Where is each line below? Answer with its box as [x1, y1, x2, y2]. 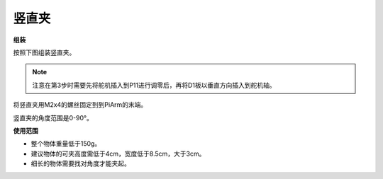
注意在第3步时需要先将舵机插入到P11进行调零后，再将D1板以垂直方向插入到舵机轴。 [32, 81, 276, 89]
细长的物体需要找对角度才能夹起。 [30, 159, 131, 168]
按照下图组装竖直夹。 [13, 48, 76, 57]
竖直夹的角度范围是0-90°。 [13, 113, 94, 122]
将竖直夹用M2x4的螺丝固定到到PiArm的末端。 [13, 100, 148, 109]
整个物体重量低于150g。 [30, 139, 101, 148]
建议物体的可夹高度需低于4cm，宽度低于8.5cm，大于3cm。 [30, 149, 206, 158]
